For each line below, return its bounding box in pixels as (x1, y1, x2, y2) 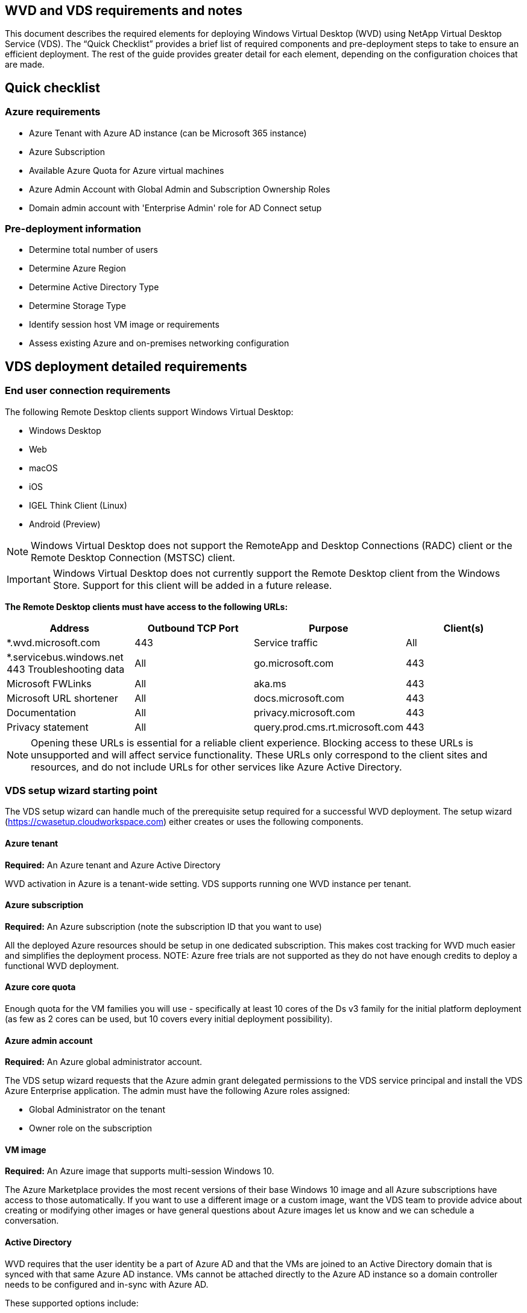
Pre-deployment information (5, 223, 142, 235)
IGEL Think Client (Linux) (29, 500, 127, 510)
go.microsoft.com (253, 656, 334, 669)
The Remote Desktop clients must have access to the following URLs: (5, 601, 288, 612)
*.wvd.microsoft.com (7, 636, 101, 649)
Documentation (7, 706, 76, 719)
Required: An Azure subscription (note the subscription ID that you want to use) (5, 921, 322, 932)
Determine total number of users (29, 244, 158, 255)
